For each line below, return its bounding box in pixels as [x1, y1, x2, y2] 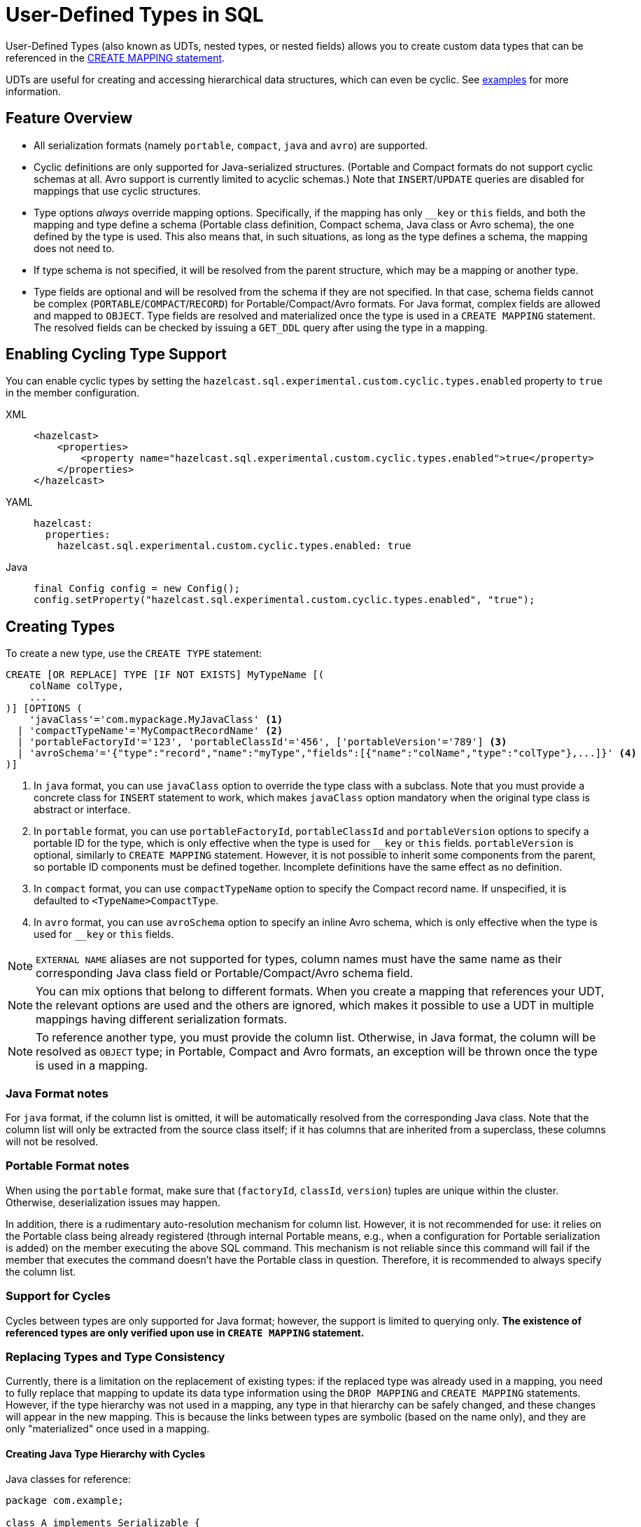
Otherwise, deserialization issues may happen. [6, 1196, 220, 1208]
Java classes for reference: [6, 1472, 131, 1485]
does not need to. [34, 242, 115, 254]
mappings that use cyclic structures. [34, 184, 201, 197]
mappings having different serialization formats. [36, 1012, 288, 1027]
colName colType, [29, 680, 124, 692]
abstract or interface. [34, 803, 131, 816]
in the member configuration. [6, 387, 140, 399]
